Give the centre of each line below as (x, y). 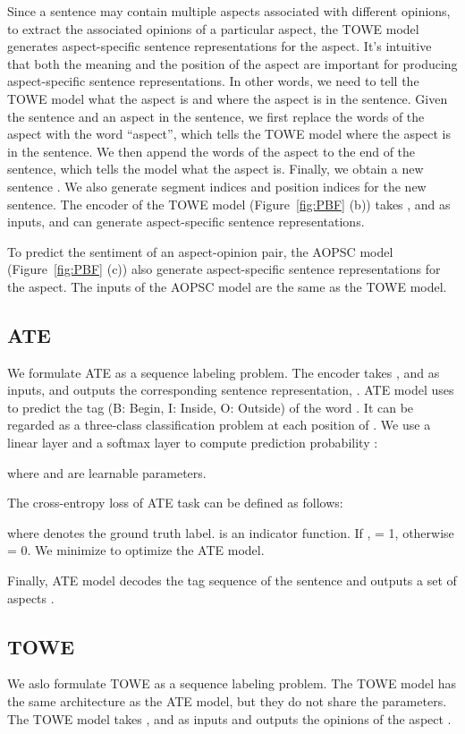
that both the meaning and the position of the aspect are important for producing (232, 63)
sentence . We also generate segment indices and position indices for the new (217, 186)
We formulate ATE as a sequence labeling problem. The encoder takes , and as (224, 372)
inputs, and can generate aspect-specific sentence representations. (186, 222)
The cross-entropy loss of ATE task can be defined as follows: (175, 503)
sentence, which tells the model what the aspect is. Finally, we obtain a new (216, 169)
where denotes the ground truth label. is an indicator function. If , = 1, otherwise (231, 532)
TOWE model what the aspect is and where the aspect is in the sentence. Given (228, 98)
